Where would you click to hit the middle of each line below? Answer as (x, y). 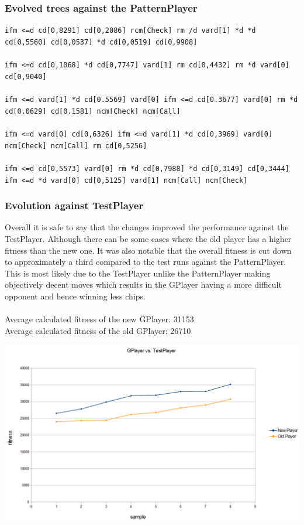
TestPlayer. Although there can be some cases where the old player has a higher (148, 238)
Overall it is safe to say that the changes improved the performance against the (147, 227)
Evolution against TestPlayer (74, 205)
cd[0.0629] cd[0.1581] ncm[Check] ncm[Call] (93, 111)
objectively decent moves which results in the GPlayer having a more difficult (143, 284)
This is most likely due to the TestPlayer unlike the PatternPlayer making (138, 273)
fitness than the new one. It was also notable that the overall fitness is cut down (148, 250)
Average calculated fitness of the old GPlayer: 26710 (98, 330)
